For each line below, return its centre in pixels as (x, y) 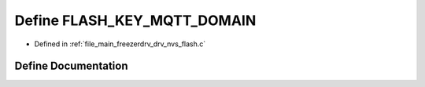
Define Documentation (71, 66)
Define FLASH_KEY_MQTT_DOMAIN (135, 20)
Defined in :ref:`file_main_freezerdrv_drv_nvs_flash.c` (120, 44)
